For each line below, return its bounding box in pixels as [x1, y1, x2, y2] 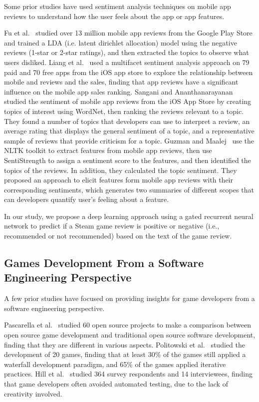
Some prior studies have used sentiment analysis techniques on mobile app [4, 1, 231, 11]
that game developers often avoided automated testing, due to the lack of [4, 378, 228, 388]
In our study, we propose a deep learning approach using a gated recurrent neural [4, 210, 254, 221]
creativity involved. [4, 388, 62, 398]
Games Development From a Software [4, 255, 204, 270]
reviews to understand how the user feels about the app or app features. [4, 10, 225, 21]
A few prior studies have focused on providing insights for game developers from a [4, 293, 255, 303]
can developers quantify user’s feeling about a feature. [4, 194, 169, 204]
